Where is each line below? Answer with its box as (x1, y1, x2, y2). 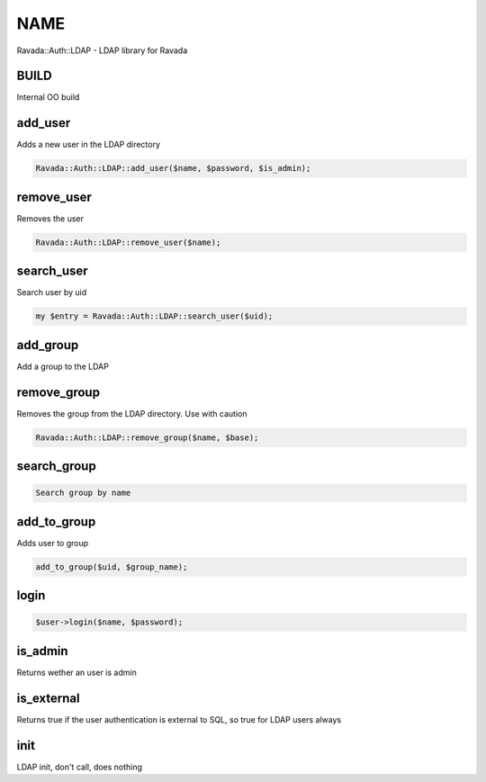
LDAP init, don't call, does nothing (16, 761, 143, 772)
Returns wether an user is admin (16, 667, 137, 678)
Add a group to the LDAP (16, 361, 110, 372)
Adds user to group (16, 537, 89, 548)
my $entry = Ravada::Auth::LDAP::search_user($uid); (35, 311, 274, 321)
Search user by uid (16, 287, 87, 298)
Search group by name (35, 488, 131, 499)
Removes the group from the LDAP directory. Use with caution (16, 408, 247, 418)
